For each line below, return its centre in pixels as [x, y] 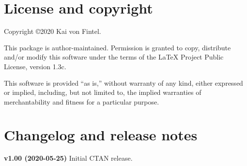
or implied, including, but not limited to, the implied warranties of [103, 92]
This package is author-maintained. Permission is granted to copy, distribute [117, 47]
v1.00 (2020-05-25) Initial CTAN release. [68, 158]
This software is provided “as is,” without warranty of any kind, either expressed [123, 83]
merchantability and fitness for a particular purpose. [82, 101]
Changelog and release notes [101, 135]
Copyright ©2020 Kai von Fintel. [53, 31]
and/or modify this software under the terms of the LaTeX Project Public [114, 57]
